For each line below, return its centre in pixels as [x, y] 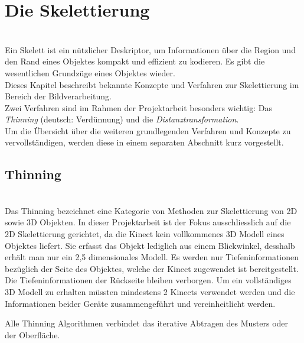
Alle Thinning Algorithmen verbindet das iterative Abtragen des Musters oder [147, 323]
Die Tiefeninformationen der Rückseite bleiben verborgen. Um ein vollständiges [148, 280]
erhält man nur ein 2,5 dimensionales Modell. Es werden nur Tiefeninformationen [152, 257]
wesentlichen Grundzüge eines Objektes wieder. [90, 72]
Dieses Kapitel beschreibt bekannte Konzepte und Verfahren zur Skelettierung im [152, 84]
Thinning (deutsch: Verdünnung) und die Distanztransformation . [122, 119]
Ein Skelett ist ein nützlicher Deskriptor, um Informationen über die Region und [150, 49]
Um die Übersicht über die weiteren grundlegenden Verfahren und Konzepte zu [148, 130]
